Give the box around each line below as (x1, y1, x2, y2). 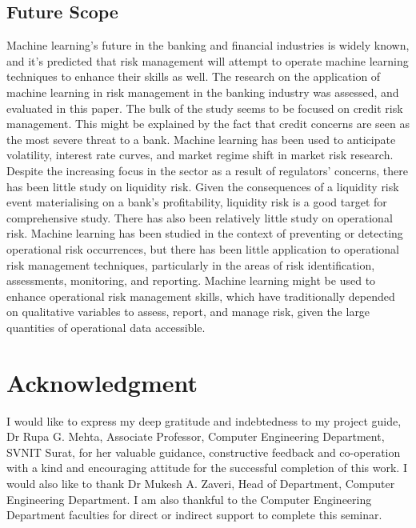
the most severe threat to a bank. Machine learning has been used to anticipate (6, 130, 396, 147)
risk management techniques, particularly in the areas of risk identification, (6, 256, 375, 273)
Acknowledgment (6, 366, 198, 398)
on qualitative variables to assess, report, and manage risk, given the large (6, 303, 370, 320)
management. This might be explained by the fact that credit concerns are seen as (6, 115, 410, 132)
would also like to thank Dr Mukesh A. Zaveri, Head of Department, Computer (6, 474, 395, 491)
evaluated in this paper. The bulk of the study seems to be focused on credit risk (6, 99, 403, 116)
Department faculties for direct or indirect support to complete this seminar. (6, 506, 382, 523)
